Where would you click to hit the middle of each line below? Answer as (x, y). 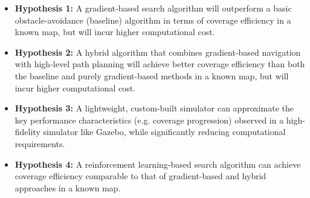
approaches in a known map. (68, 187)
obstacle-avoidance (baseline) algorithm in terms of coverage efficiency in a (153, 20)
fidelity (27, 132)
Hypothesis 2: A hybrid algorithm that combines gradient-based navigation (158, 52)
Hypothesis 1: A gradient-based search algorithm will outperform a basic (153, 8)
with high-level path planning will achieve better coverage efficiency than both (160, 64)
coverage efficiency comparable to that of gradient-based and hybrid (140, 176)
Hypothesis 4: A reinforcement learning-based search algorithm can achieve (158, 164)
